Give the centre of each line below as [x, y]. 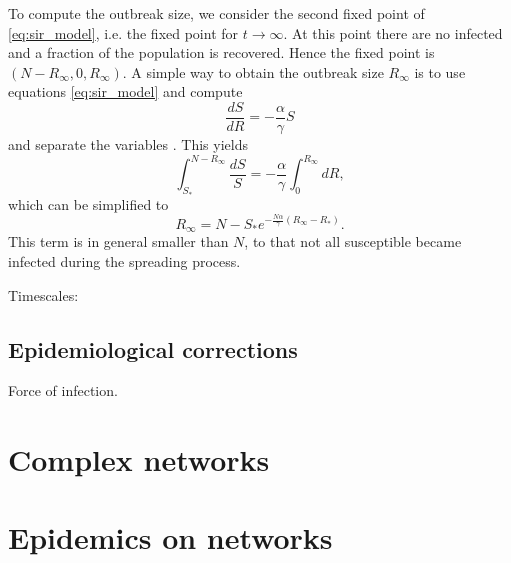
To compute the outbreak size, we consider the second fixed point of [216, 13]
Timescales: [43, 294]
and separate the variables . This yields [128, 144]
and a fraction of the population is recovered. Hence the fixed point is [221, 52]
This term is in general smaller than [118, 241]
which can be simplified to [88, 203]
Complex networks [139, 459]
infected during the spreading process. [124, 260]
